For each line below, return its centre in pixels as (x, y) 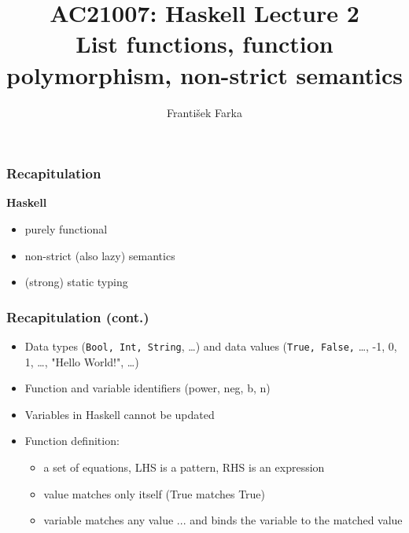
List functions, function (204, 44)
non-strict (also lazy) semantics (100, 255)
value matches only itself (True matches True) (155, 493)
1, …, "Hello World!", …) (82, 361)
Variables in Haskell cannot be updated (120, 414)
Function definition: (72, 441)
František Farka (204, 112)
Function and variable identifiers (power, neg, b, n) (147, 388)
